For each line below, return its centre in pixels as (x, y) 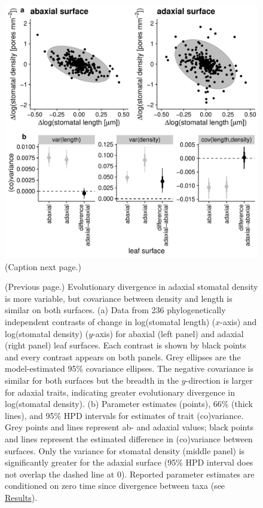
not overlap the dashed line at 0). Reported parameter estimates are (130, 474)
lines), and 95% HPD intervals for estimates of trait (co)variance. (124, 415)
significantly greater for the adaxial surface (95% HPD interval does (129, 462)
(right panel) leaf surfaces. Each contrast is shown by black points (126, 345)
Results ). (21, 497)
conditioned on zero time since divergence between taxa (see (115, 486)
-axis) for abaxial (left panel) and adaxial (168, 333)
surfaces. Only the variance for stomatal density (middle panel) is (125, 450)
